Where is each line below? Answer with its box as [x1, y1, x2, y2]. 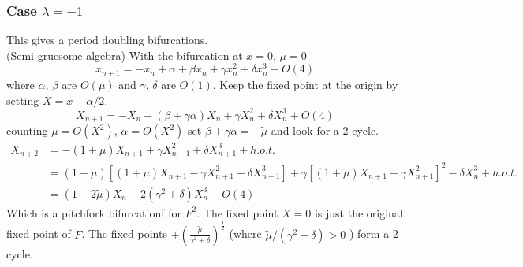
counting [6, 122, 48, 139]
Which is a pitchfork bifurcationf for [6, 204, 181, 221]
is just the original [314, 204, 403, 221]
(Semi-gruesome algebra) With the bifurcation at [6, 46, 243, 63]
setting [6, 91, 39, 108]
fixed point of [6, 225, 71, 242]
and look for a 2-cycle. [271, 122, 379, 139]
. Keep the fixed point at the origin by [212, 76, 398, 92]
